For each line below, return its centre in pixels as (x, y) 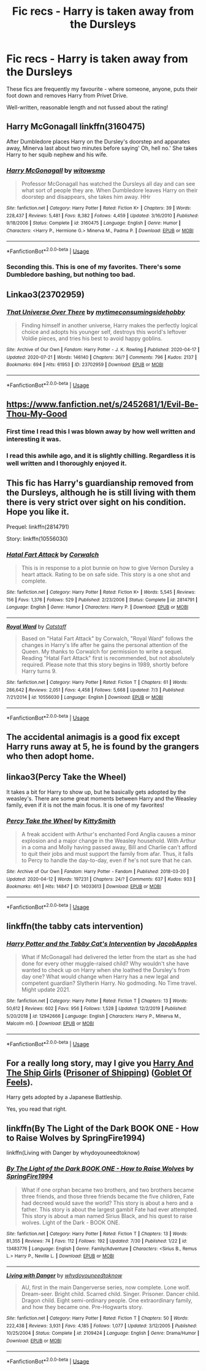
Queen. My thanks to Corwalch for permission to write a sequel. (102, 651)
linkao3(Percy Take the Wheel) (67, 777)
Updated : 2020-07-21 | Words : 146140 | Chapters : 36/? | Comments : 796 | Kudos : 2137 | (102, 357)
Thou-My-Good (37, 414)
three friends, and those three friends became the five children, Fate (108, 1196)
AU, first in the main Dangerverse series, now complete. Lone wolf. (106, 1287)
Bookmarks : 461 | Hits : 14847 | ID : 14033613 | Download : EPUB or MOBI (84, 887)
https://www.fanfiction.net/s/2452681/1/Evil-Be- (102, 404)
